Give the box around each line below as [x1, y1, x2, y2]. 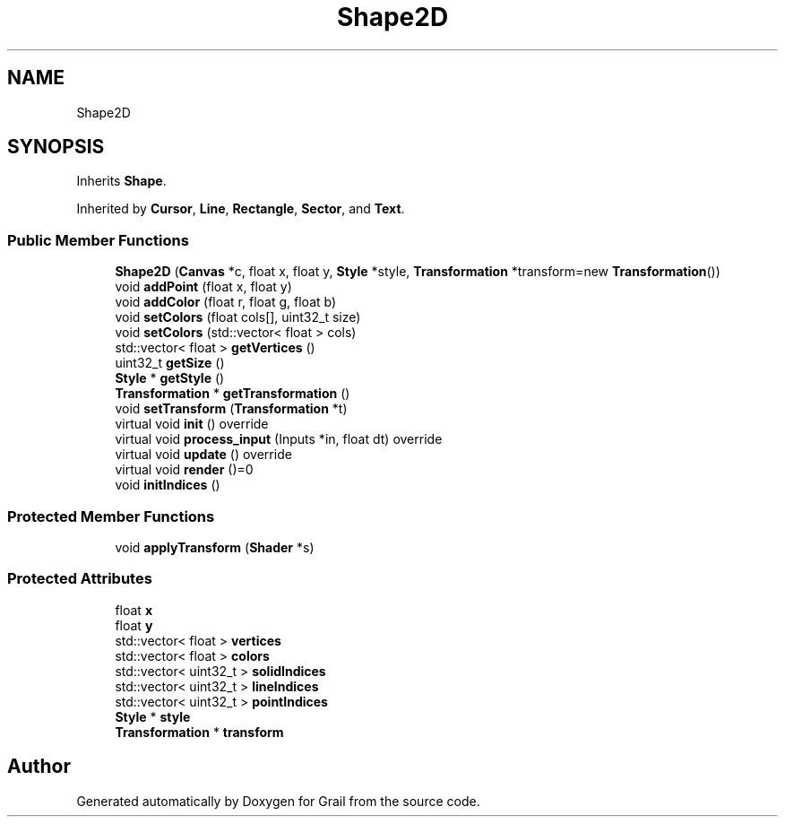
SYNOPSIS [7, 135, 105, 159]
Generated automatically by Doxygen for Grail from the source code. [76, 793, 480, 809]
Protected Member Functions [7, 507, 215, 525]
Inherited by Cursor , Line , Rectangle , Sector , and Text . [76, 201, 405, 217]
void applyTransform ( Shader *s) [115, 539, 315, 555]
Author [7, 755, 71, 778]
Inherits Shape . [76, 173, 167, 189]
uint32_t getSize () [115, 355, 225, 371]
